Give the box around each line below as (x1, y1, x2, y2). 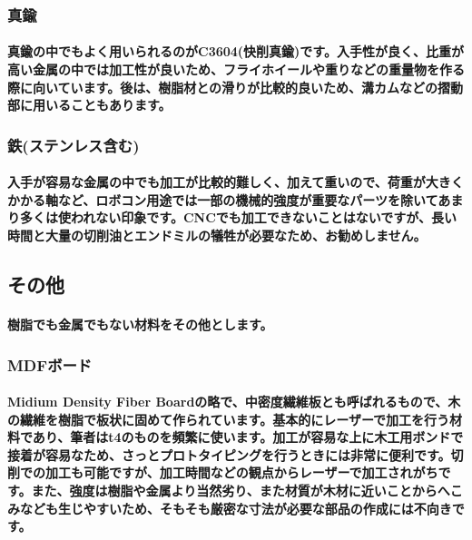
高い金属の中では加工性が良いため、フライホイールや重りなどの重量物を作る (7, 60, 465, 79)
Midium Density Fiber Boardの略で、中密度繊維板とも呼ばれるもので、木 (7, 392, 461, 411)
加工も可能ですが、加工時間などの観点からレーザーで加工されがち (44, 463, 438, 482)
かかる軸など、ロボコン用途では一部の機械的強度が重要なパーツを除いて (7, 190, 438, 209)
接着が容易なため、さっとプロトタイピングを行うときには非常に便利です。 (7, 445, 451, 464)
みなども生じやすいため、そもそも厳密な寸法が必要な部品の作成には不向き (7, 498, 452, 517)
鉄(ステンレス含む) (7, 133, 140, 156)
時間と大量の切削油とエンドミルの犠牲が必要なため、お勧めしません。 (7, 226, 427, 245)
